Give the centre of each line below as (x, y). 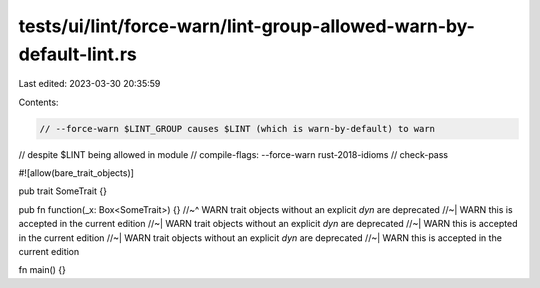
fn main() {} (42, 270)
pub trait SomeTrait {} (62, 191)
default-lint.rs (77, 54)
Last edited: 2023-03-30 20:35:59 (89, 84)
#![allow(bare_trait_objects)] (76, 173)
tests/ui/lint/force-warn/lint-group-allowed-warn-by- (246, 26)
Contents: (38, 102)
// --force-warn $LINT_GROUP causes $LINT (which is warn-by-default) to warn (237, 128)
